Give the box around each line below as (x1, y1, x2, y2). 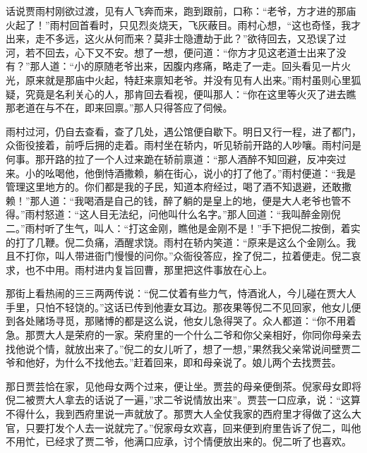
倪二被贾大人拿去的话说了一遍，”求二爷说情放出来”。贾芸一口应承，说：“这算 (6, 392, 361, 407)
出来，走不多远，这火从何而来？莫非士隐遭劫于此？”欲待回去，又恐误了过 (6, 31, 347, 46)
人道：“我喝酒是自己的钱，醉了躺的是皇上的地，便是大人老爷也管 (40, 193, 342, 207)
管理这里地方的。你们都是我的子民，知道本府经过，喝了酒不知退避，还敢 (6, 179, 342, 194)
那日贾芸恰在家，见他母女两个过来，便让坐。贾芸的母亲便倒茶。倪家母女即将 (6, 378, 361, 393)
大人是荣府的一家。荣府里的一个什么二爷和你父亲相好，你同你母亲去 (44, 327, 361, 342)
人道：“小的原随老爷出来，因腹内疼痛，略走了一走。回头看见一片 (40, 59, 342, 73)
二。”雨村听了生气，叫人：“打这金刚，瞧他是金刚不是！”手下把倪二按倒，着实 (6, 220, 361, 235)
